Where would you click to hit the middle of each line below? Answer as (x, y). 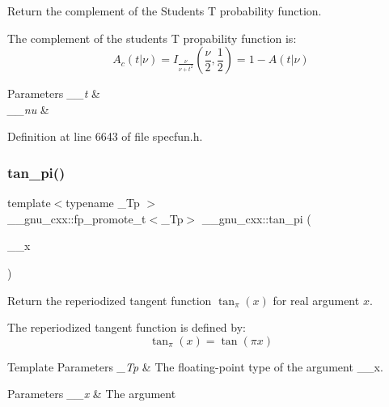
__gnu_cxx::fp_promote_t (77, 218)
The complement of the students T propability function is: (152, 38)
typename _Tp (103, 203)
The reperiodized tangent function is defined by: (127, 327)
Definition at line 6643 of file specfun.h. (105, 136)
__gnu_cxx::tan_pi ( (256, 218)
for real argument (316, 300)
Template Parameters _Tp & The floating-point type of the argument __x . (195, 366)
